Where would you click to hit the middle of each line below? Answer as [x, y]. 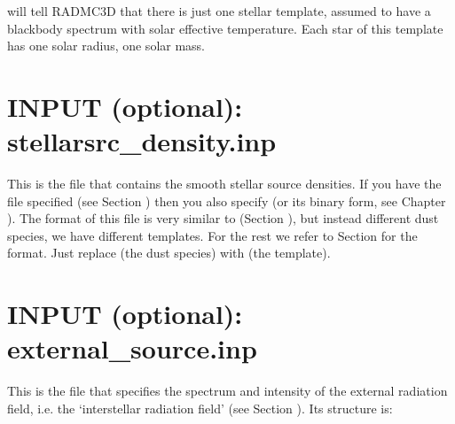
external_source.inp [132, 348]
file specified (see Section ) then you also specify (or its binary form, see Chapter [227, 200]
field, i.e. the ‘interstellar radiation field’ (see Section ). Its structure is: [200, 408]
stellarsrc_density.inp [142, 141]
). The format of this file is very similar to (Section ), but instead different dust [223, 218]
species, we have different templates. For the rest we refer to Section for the [212, 235]
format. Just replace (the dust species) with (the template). [169, 253]
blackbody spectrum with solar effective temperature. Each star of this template [225, 28]
